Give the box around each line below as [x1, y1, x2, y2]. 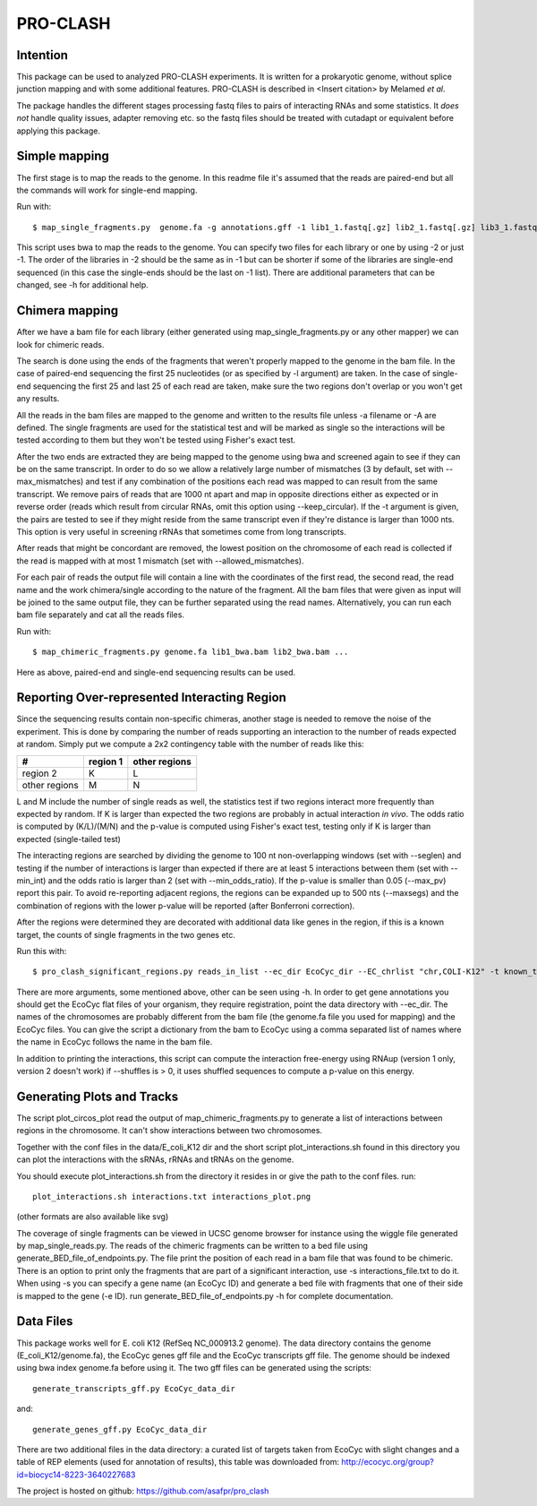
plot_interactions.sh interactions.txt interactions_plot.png [32, 1192, 311, 1201]
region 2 [21, 767, 57, 779]
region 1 [88, 755, 124, 768]
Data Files [16, 1313, 73, 1330]
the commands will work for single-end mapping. [16, 185, 198, 195]
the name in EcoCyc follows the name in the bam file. [16, 1037, 213, 1047]
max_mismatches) [16, 476, 84, 487]
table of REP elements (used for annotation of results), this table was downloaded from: [16, 1457, 340, 1467]
